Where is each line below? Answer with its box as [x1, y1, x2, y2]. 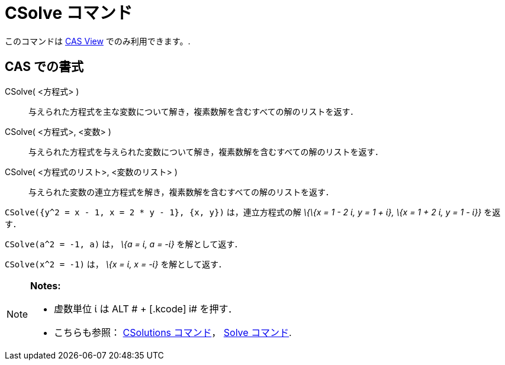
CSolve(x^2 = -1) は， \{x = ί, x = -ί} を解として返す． [5, 259, 227, 269]
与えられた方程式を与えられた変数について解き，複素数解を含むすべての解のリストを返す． [28, 146, 384, 157]
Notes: [30, 279, 61, 292]
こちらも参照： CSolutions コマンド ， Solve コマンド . [54, 326, 292, 338]
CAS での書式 [5, 59, 84, 75]
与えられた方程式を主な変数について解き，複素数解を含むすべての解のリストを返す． [28, 106, 359, 117]
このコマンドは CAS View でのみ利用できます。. [5, 35, 191, 46]
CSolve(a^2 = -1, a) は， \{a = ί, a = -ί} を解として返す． [5, 238, 243, 249]
